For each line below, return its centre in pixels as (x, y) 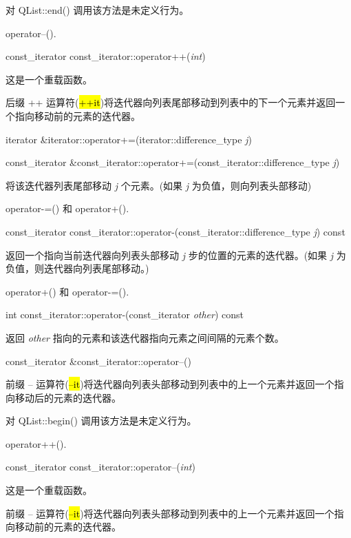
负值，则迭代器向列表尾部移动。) (77, 268)
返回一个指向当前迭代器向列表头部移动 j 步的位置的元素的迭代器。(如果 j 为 (176, 255)
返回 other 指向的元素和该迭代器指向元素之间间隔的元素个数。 (145, 337)
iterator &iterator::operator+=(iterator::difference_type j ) (129, 139)
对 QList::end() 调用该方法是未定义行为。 (97, 10)
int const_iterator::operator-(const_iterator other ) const (125, 314)
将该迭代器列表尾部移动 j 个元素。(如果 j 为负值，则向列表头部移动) (159, 185)
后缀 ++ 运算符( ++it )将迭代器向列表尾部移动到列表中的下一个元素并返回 (171, 102)
